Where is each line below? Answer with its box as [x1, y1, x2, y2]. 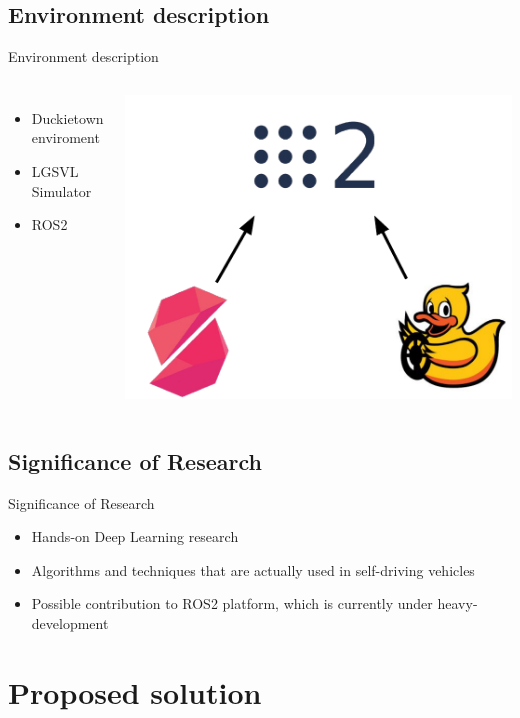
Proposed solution [8, 671, 262, 712]
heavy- [437, 593, 478, 614]
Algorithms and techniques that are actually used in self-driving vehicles [31, 559, 475, 580]
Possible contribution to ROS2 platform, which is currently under [31, 593, 433, 614]
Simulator [31, 180, 92, 201]
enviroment [31, 127, 100, 148]
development [31, 613, 109, 634]
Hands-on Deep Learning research [31, 526, 239, 547]
